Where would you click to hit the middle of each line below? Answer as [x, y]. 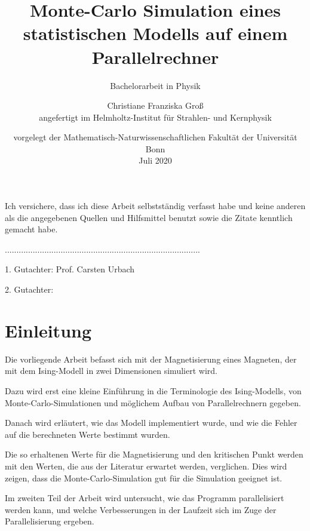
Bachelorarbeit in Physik [155, 85]
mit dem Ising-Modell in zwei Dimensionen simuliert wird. [111, 371]
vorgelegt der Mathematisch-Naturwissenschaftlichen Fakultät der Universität [155, 137]
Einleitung [48, 330]
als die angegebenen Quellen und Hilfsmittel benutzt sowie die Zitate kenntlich [149, 217]
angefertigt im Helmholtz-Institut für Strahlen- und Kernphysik [155, 117]
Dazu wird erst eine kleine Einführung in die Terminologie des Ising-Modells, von [153, 390]
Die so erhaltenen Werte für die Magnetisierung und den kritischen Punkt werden [154, 454]
